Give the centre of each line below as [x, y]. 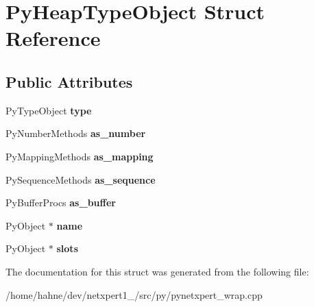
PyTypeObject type [49, 110]
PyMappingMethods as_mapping [80, 156]
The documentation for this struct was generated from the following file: [157, 271]
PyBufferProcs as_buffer [61, 202]
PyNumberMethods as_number [76, 133]
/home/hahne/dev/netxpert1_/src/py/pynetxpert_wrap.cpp [134, 294]
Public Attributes [69, 81]
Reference [53, 38]
